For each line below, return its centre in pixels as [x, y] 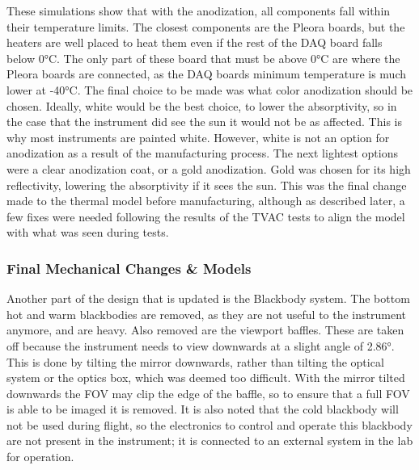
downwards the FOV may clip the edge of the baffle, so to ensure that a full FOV [208, 393]
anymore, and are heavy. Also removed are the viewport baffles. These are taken [205, 330]
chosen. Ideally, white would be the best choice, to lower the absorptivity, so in [202, 105]
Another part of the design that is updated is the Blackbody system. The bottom [208, 298]
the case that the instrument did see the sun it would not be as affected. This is [204, 122]
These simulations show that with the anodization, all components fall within [199, 10]
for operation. [40, 457]
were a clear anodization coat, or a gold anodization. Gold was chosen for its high [209, 168]
